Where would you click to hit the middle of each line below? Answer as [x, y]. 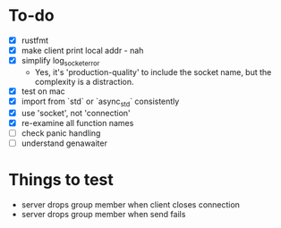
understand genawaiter [64, 143]
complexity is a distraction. [85, 81]
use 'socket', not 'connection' [76, 113]
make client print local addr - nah [82, 51]
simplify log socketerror [60, 62]
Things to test [61, 180]
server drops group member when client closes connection [131, 204]
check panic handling [61, 133]
